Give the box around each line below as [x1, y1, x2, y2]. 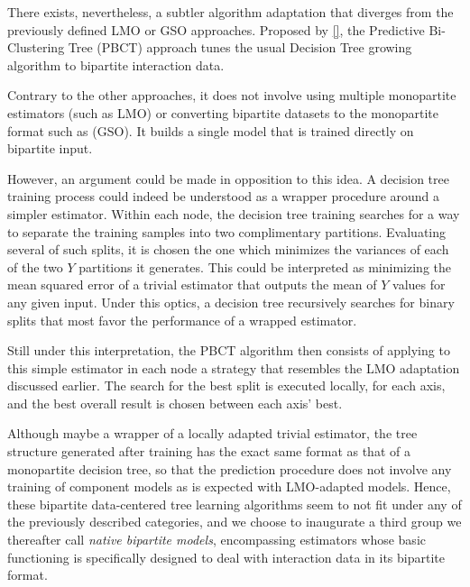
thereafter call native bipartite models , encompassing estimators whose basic [7, 530, 426, 549]
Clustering [7, 38, 65, 57]
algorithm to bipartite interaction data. [7, 55, 225, 74]
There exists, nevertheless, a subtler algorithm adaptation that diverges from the [7, 3, 454, 21]
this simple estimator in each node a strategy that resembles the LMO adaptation [7, 358, 460, 377]
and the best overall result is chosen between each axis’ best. [7, 393, 343, 412]
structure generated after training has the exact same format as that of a [7, 442, 410, 461]
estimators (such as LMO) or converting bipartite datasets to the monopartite [7, 103, 439, 122]
